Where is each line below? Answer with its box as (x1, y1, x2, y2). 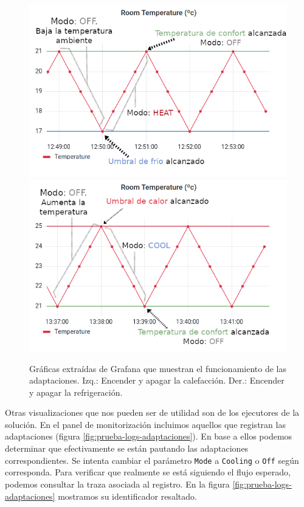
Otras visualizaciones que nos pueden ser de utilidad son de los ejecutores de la (5, 406, 300, 419)
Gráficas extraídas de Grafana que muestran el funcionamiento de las (29, 362, 286, 374)
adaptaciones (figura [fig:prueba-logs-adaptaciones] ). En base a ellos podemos (5, 430, 292, 443)
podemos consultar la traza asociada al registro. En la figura (5, 477, 230, 490)
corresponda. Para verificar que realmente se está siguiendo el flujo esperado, (5, 466, 291, 478)
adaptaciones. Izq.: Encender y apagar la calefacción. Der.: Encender (29, 374, 285, 387)
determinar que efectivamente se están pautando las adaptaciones (5, 442, 249, 455)
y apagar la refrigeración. (29, 385, 123, 398)
